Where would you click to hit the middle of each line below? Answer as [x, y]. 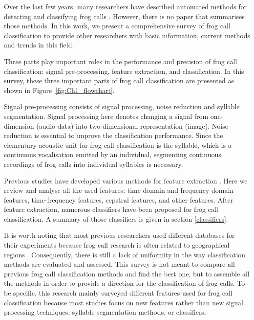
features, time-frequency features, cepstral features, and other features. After [119, 199]
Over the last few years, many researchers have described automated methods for [125, 6]
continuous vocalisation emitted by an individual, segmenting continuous [113, 154]
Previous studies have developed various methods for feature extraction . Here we [126, 180]
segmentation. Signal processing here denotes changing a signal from [106, 116]
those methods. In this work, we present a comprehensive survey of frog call [117, 26]
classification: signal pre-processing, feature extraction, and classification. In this [124, 71]
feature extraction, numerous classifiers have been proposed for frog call [111, 209]
